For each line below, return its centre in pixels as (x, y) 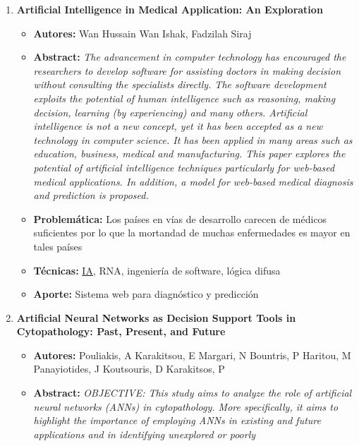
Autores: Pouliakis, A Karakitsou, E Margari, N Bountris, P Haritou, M (192, 355)
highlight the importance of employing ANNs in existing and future (177, 420)
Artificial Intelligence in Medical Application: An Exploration (170, 9)
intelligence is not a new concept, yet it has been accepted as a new (178, 126)
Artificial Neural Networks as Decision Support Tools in (156, 317)
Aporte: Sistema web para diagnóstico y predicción (146, 294)
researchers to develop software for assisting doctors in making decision (187, 70)
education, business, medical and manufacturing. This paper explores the (189, 153)
